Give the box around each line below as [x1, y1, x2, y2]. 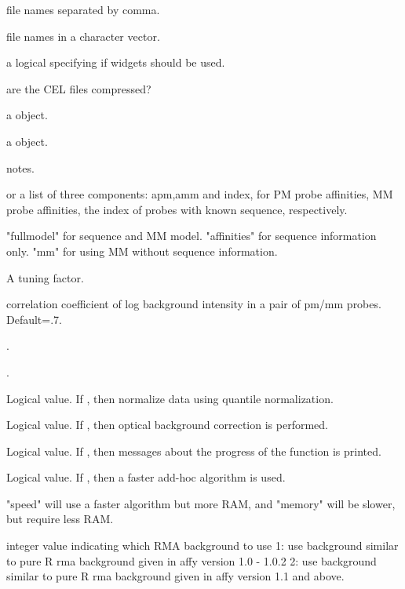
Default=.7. [6, 311, 62, 327]
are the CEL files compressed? [6, 80, 151, 96]
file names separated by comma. [6, 2, 160, 17]
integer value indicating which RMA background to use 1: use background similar [6, 537, 399, 554]
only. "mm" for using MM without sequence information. [6, 242, 278, 259]
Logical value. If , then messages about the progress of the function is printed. [6, 442, 381, 459]
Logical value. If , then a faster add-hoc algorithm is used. [6, 469, 286, 485]
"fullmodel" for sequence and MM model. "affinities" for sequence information [6, 227, 377, 244]
